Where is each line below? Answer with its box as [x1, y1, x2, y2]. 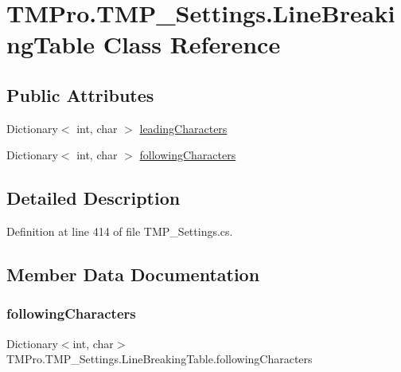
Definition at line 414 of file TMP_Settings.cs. [6, 223, 233, 240]
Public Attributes [6, 82, 154, 107]
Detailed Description [6, 186, 181, 210]
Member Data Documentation [6, 262, 260, 287]
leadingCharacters [139, 119, 228, 136]
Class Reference [103, 28, 281, 61]
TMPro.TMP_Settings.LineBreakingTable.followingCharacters [6, 350, 313, 367]
